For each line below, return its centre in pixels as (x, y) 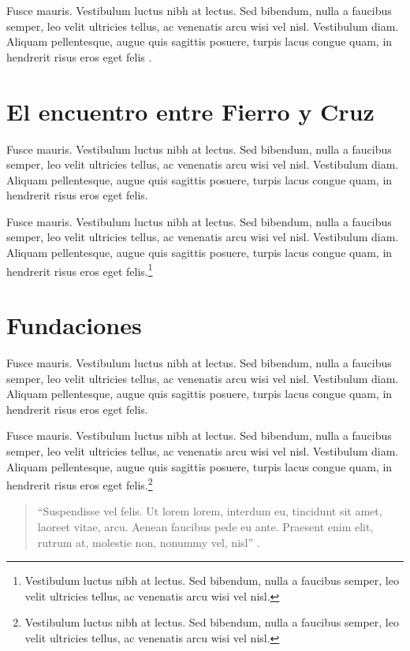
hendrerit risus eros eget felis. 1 (80, 270)
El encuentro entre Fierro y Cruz (190, 111)
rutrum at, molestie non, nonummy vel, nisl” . (149, 542)
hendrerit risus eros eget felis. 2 (80, 484)
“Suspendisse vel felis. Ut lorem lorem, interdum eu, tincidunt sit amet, (210, 511)
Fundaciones (74, 325)
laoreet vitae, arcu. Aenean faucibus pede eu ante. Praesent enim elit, (205, 527)
